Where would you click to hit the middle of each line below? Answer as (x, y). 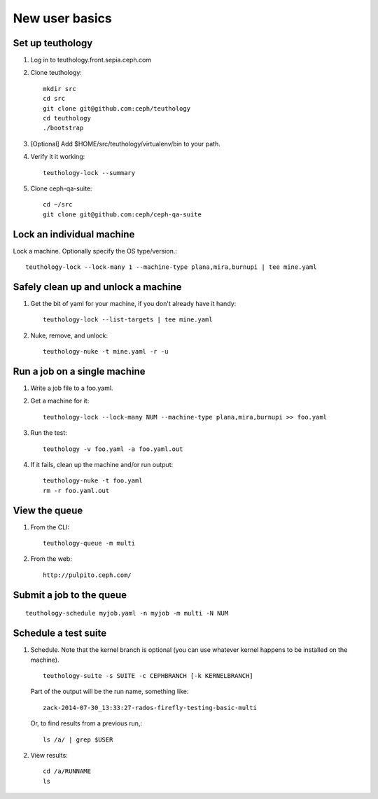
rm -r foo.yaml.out (76, 491)
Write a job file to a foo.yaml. (72, 388)
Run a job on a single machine (79, 371)
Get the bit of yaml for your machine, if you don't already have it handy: (133, 303)
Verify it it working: (58, 157)
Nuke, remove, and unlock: (69, 335)
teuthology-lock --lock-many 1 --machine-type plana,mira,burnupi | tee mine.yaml (171, 267)
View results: (49, 755)
